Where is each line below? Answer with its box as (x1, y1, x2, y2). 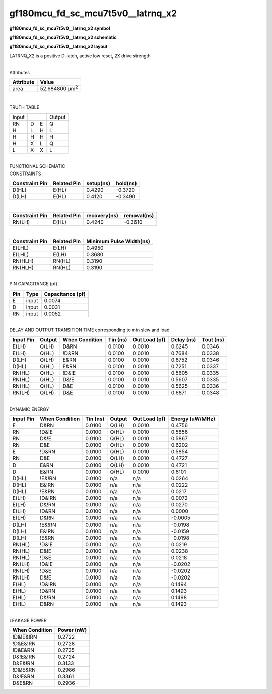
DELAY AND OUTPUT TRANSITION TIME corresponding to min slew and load (9, 327, 170, 333)
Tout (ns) (201, 336, 224, 343)
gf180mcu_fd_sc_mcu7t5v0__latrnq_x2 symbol (9, 25, 110, 31)
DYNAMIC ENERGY (9, 406, 49, 412)
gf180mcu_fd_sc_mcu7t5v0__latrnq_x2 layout (9, 43, 108, 50)
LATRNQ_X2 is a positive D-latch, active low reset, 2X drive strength (9, 53, 151, 59)
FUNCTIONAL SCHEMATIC (9, 163, 65, 169)
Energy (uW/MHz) (171, 415, 215, 422)
